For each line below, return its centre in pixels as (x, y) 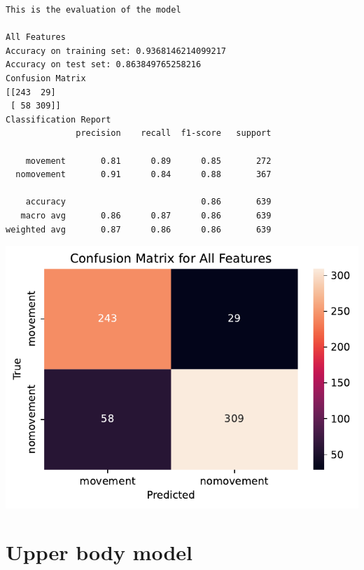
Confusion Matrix (46, 78)
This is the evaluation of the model (93, 10)
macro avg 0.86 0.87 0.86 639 (146, 215)
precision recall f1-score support (174, 133)
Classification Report (58, 119)
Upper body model (99, 552)
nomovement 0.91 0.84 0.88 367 (143, 175)
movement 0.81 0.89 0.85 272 (148, 161)
